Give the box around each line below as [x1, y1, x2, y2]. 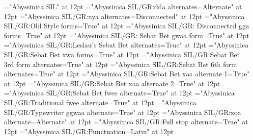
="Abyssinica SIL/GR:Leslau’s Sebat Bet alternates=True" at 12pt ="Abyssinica [4, 40, 249, 50]
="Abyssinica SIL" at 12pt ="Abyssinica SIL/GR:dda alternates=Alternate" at [4, 1, 242, 11]
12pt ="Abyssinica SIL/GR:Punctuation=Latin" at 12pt [4, 126, 174, 136]
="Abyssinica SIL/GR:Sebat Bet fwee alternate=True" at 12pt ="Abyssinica [4, 88, 235, 98]
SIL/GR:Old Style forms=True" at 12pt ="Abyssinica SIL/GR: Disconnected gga [4, 21, 249, 31]
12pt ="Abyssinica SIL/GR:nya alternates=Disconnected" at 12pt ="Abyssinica [4, 11, 245, 21]
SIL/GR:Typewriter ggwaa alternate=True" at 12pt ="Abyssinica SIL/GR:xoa [4, 107, 241, 117]
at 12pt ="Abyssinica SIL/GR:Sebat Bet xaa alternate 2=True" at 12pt [4, 78, 220, 88]
